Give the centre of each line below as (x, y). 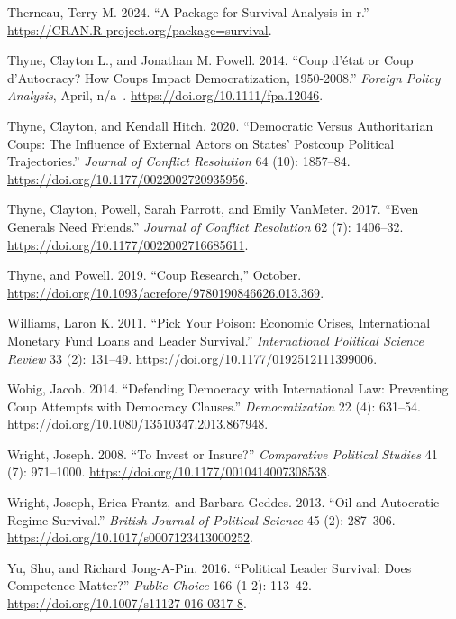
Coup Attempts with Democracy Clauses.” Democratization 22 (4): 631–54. (214, 406)
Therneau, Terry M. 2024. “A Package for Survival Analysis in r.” (188, 12)
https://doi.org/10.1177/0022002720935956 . (128, 178)
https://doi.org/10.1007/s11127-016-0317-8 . (127, 603)
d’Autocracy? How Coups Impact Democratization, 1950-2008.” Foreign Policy (224, 77)
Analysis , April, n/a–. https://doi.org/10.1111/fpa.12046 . (165, 95)
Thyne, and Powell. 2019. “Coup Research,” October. (155, 275)
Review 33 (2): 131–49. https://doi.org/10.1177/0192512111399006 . (192, 358)
